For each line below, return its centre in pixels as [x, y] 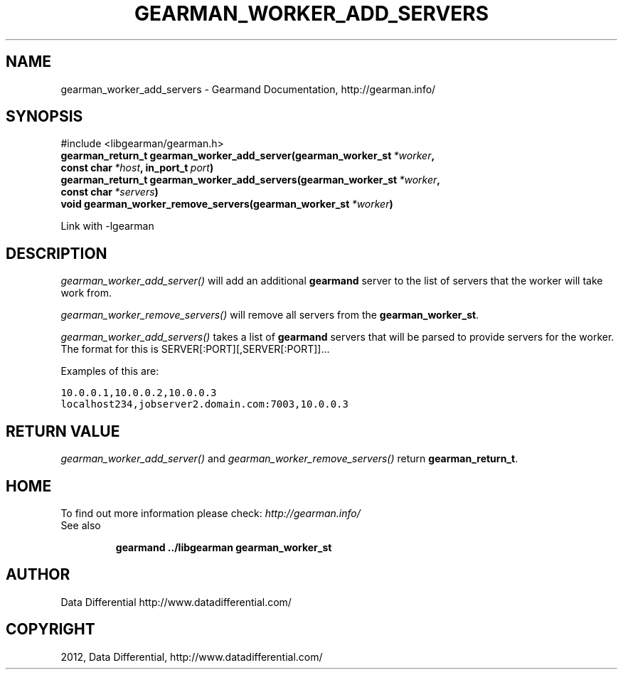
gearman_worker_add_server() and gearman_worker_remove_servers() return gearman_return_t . [289, 459]
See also [81, 525]
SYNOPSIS [44, 117]
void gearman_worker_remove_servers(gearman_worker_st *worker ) [227, 204]
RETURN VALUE [63, 431]
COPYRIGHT [50, 629]
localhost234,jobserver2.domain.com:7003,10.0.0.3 [204, 404]
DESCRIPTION [57, 253]
